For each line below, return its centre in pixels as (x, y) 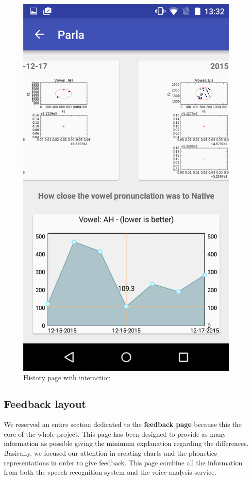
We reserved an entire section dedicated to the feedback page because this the (123, 424)
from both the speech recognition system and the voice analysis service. (110, 472)
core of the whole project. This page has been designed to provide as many (115, 434)
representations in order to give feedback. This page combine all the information (123, 462)
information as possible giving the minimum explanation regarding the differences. (126, 443)
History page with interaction (67, 378)
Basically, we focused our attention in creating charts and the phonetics (110, 452)
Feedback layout (45, 404)
